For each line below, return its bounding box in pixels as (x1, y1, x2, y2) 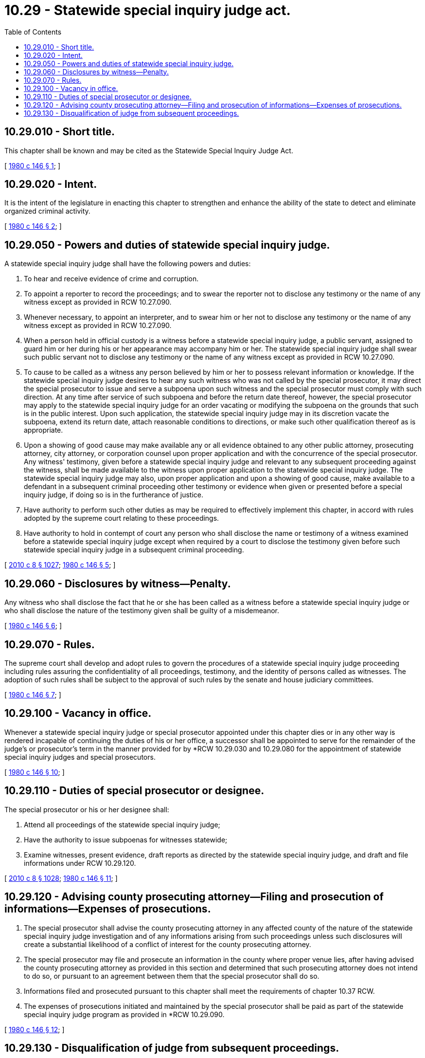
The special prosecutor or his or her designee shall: (4, 805, 169, 814)
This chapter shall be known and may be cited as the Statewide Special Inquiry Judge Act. (4, 146, 293, 155)
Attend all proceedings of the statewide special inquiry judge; (24, 820, 220, 829)
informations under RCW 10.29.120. (24, 858, 136, 867)
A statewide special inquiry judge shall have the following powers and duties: (4, 259, 251, 268)
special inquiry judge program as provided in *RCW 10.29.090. (24, 1010, 225, 1019)
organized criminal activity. (4, 207, 90, 216)
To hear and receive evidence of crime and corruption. (24, 274, 199, 283)
